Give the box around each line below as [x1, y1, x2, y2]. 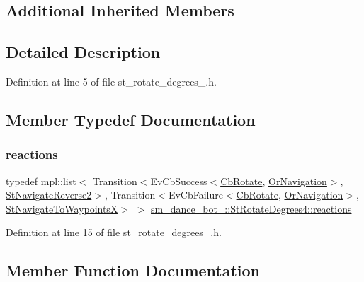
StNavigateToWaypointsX [6, 201, 118, 216]
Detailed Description [6, 41, 161, 63]
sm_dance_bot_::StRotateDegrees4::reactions [151, 201, 352, 216]
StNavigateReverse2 [6, 187, 92, 202]
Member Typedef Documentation [6, 108, 256, 130]
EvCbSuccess [150, 173, 207, 188]
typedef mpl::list [6, 173, 76, 188]
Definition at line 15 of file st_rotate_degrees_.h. [6, 225, 222, 240]
